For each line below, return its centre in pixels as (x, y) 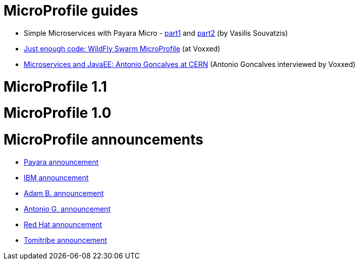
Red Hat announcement (63, 224)
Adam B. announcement (64, 193)
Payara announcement (61, 162)
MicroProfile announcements (104, 140)
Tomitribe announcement (65, 240)
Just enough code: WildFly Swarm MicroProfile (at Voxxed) (122, 48)
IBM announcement (56, 177)
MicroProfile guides (71, 11)
